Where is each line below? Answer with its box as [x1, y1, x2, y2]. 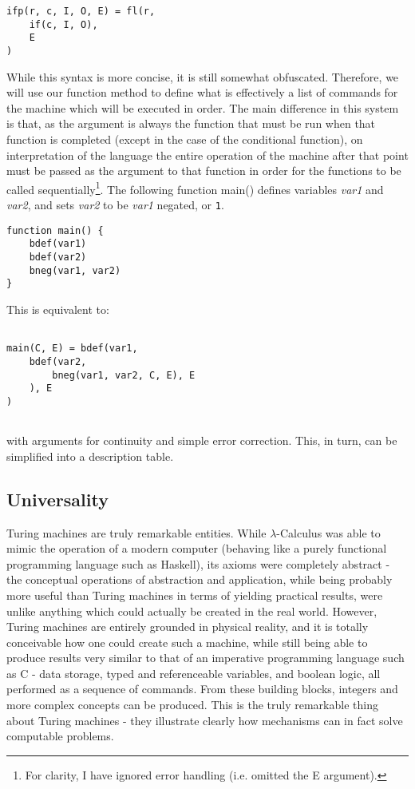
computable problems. [6, 728, 114, 744]
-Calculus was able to [276, 524, 381, 541]
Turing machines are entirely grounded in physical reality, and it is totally [6, 618, 369, 635]
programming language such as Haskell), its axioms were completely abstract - [6, 555, 390, 572]
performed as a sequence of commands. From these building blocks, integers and [6, 680, 398, 697]
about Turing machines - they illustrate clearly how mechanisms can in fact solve [6, 712, 403, 728]
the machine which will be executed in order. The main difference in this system [6, 99, 399, 116]
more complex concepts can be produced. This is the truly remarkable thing [6, 696, 378, 713]
